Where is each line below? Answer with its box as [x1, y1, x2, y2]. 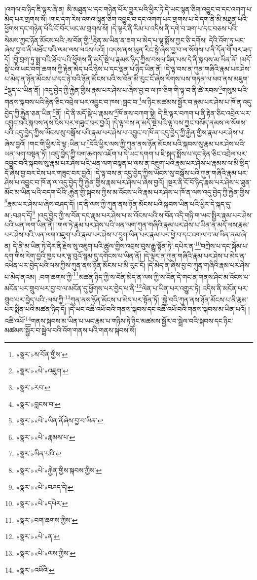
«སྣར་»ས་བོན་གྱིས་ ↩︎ [16, 349, 68, 359]
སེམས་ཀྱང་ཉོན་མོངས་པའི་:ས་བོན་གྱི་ [4, 35, 90, 45]
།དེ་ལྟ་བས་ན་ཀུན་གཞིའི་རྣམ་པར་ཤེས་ [164, 64, 251, 74]
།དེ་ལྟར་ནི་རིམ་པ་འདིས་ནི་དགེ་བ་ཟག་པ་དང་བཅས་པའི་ [110, 23, 238, 34]
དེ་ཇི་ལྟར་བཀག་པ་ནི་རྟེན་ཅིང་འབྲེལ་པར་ [158, 108, 252, 118]
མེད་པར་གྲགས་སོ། [4, 13, 47, 24]
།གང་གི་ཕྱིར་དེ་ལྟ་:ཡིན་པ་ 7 [28, 137, 90, 148]
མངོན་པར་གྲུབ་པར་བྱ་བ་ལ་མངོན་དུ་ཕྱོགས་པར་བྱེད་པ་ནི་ [4, 283, 136, 293]
